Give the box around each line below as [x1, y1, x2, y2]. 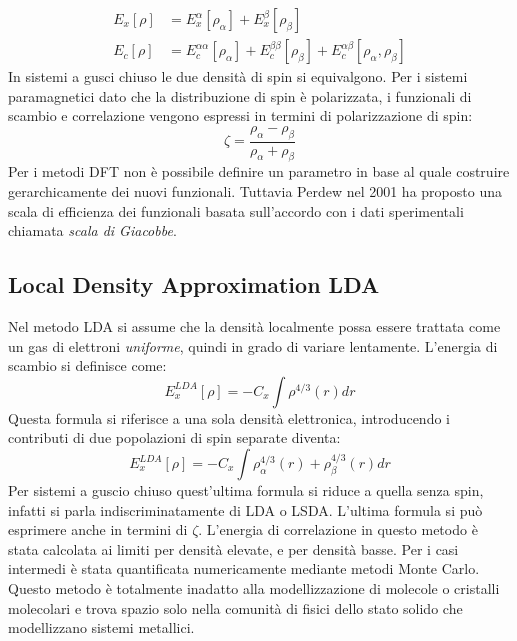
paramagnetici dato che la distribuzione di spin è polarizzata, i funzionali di [8, 85, 472, 106]
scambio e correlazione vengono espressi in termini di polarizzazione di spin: [8, 105, 473, 126]
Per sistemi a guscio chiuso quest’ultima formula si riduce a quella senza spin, [8, 480, 484, 501]
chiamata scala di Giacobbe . [8, 220, 177, 241]
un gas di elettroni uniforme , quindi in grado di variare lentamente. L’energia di [8, 335, 498, 356]
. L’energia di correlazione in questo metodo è [198, 519, 478, 540]
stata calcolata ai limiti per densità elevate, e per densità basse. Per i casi [8, 538, 459, 559]
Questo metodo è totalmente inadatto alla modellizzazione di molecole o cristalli [8, 577, 500, 598]
